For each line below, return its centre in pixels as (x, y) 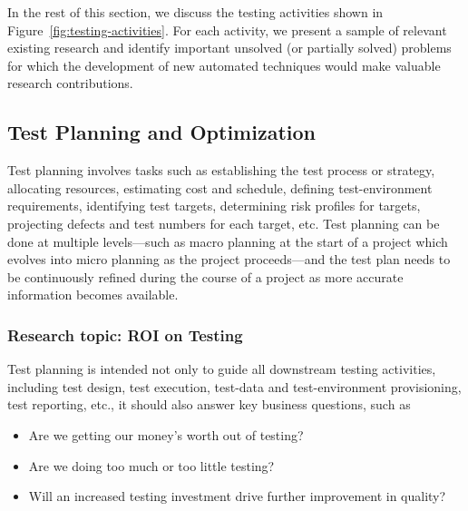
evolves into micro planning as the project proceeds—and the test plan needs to (229, 259)
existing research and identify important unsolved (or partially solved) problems (229, 48)
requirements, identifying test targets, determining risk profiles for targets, (214, 206)
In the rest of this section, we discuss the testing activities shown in (195, 12)
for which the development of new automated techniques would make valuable (224, 65)
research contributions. (70, 83)
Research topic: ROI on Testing (125, 334)
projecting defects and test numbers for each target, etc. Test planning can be (224, 223)
